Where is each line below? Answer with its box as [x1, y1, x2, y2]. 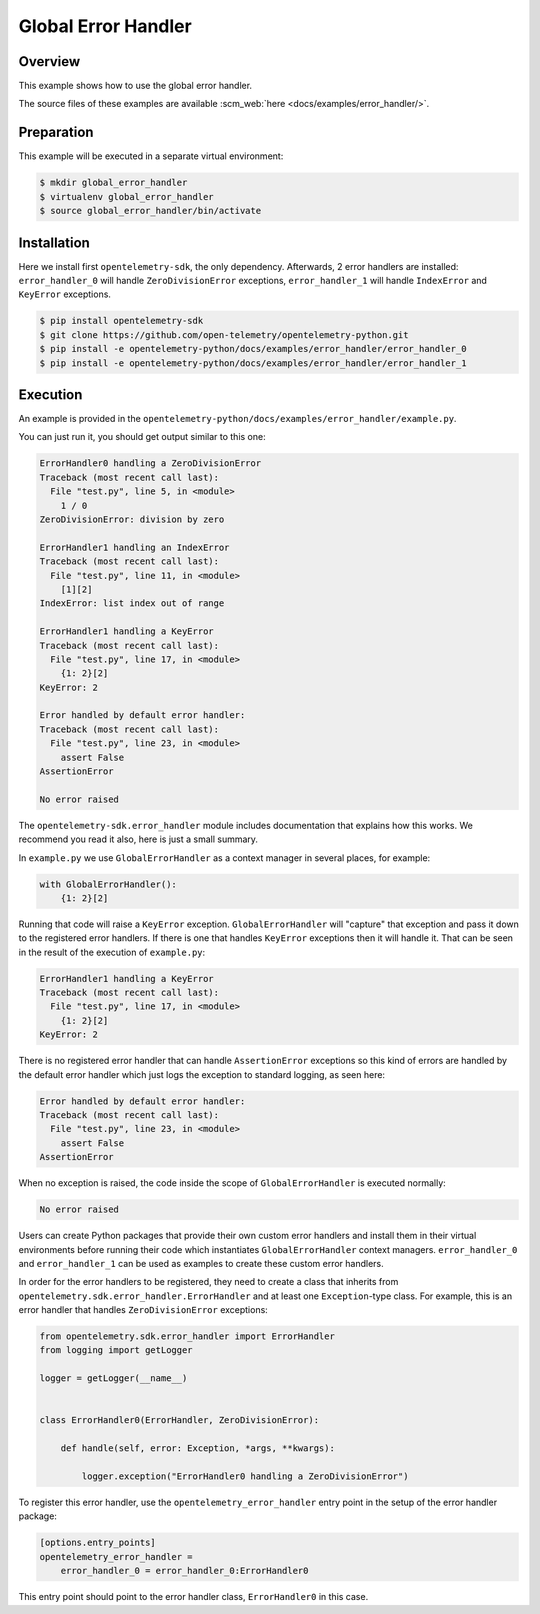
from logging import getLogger [39, 1345, 194, 1356]
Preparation [18, 124, 94, 141]
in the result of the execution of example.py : [18, 946, 206, 958]
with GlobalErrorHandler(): [39, 878, 177, 890]
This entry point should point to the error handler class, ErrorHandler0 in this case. [18, 1591, 369, 1603]
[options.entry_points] [39, 1537, 157, 1549]
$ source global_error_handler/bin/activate [39, 205, 262, 217]
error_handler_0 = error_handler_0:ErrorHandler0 [60, 1565, 309, 1577]
